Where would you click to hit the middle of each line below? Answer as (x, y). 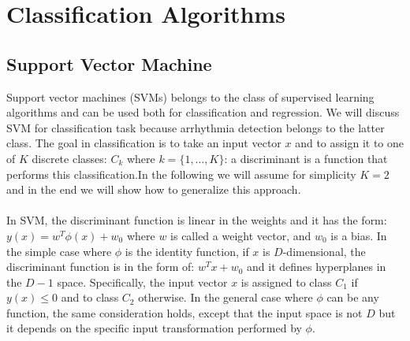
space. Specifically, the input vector (142, 282)
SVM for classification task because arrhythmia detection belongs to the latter (196, 127)
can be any (353, 297)
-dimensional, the (324, 251)
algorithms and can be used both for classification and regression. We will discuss (203, 112)
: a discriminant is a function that (306, 158)
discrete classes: (69, 158)
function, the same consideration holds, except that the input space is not (184, 312)
